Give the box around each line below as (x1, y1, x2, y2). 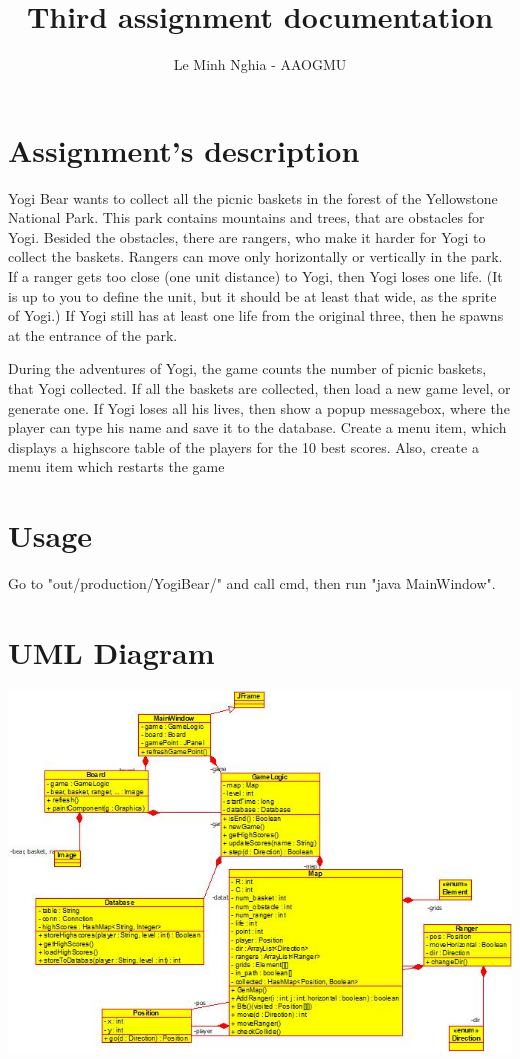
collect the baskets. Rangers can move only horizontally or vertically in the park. (8, 246, 503, 267)
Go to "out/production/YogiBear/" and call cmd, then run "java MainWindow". (8, 573, 496, 594)
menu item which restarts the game (8, 456, 225, 477)
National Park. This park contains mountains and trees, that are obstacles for (8, 207, 485, 228)
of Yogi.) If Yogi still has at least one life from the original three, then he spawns (8, 305, 504, 326)
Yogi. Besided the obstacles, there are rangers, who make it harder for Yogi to (8, 226, 486, 247)
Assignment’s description (8, 129, 360, 170)
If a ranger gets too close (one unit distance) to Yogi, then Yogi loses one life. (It (8, 266, 503, 287)
